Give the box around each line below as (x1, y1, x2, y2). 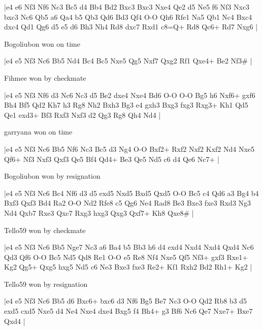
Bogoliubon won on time (4, 38, 80, 49)
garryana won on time (4, 126, 73, 137)
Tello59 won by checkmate (4, 224, 86, 235)
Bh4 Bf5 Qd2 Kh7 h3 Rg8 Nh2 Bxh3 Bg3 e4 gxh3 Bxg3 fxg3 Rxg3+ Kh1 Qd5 (4, 100, 248, 110)
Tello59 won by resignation (4, 278, 88, 289)
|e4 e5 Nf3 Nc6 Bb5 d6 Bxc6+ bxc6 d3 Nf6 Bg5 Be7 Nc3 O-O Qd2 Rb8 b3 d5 (4, 295, 247, 306)
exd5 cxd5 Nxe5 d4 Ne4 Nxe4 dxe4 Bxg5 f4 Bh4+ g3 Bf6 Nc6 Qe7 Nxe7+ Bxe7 (4, 306, 253, 316)
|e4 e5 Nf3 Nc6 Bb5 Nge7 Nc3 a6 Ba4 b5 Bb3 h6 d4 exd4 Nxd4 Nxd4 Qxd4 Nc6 (4, 242, 254, 252)
